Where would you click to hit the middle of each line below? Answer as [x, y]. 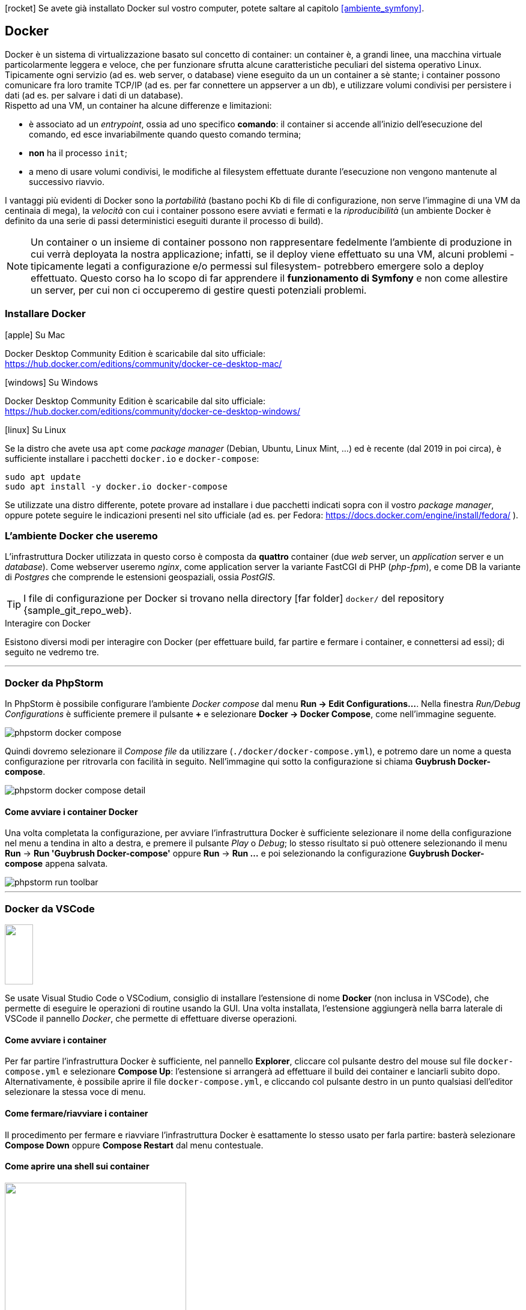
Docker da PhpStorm [54, 683]
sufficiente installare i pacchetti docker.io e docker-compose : [132, 458]
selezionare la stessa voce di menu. [75, 1092]
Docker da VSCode [50, 908]
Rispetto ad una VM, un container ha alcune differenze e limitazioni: [138, 105]
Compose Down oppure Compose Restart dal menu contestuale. [134, 1145]
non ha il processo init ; [78, 153]
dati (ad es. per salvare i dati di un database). [94, 95]
